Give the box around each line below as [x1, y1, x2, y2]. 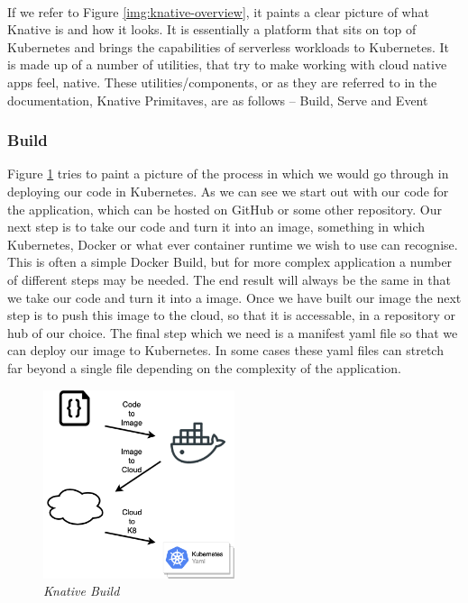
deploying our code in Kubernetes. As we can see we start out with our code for [7, 181, 449, 200]
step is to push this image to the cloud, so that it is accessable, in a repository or [7, 306, 455, 324]
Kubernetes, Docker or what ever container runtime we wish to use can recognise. [7, 234, 458, 253]
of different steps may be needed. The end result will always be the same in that [7, 270, 451, 288]
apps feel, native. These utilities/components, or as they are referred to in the [7, 72, 437, 91]
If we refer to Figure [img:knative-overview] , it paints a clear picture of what [7, 2, 429, 21]
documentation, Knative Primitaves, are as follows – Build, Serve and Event [7, 90, 428, 109]
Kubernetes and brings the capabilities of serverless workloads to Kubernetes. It [7, 37, 450, 56]
